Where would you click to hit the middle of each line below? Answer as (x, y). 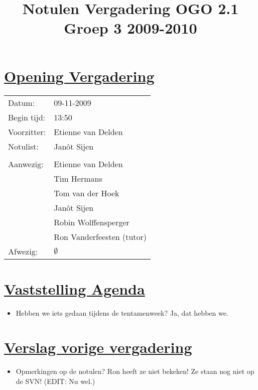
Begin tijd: (27, 117)
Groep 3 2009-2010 (131, 28)
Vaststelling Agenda (75, 288)
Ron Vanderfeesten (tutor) (100, 236)
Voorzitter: (27, 132)
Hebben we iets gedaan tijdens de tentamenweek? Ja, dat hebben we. (122, 312)
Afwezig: (23, 251)
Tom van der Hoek (87, 193)
